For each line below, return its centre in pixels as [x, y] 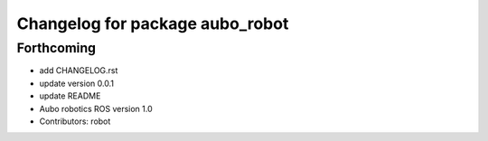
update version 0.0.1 [77, 83]
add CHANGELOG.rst [79, 70]
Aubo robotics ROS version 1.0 [96, 108]
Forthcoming [56, 48]
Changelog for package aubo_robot [153, 23]
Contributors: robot [75, 121]
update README [70, 96]
